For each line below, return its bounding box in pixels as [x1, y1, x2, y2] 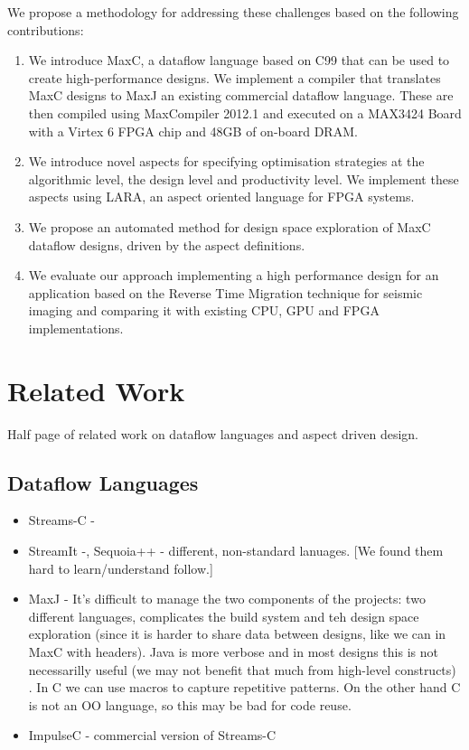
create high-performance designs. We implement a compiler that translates [28, 68, 441, 87]
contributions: [7, 20, 84, 39]
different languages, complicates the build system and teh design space [28, 606, 419, 625]
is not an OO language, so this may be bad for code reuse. [28, 695, 352, 714]
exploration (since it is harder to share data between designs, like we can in [28, 624, 446, 643]
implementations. [28, 318, 124, 337]
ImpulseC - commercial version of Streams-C [28, 726, 277, 745]
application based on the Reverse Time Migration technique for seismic [28, 283, 423, 302]
